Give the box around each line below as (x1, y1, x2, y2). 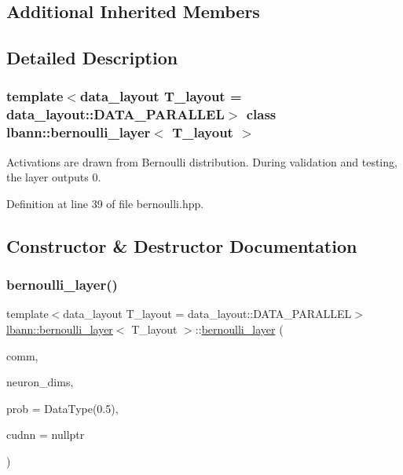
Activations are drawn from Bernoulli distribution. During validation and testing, (6, 153, 398, 170)
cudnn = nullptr (6, 426, 85, 443)
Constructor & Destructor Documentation (6, 233, 357, 258)
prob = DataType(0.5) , (6, 400, 119, 416)
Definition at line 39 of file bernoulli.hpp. (6, 195, 204, 211)
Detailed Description (6, 46, 178, 70)
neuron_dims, (6, 374, 74, 390)
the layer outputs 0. (6, 169, 101, 185)
